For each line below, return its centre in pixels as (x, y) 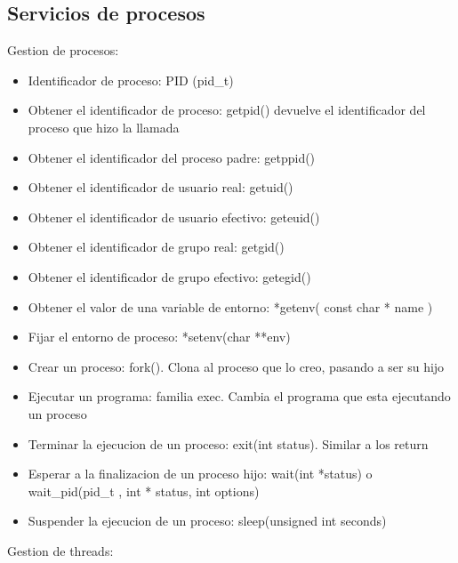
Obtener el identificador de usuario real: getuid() (161, 187)
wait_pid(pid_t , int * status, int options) (144, 491)
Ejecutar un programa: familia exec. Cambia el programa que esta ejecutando (239, 396)
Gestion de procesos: (63, 50)
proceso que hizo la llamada (104, 127)
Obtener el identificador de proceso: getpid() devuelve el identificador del (227, 110)
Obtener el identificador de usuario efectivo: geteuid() (174, 217)
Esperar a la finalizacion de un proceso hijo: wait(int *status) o (200, 474)
